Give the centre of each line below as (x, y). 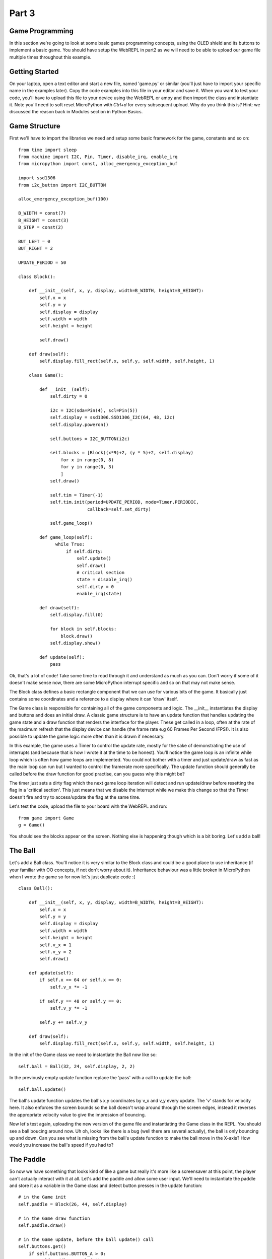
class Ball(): (36, 888)
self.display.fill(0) (77, 615)
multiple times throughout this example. (50, 57)
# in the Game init (42, 1197)
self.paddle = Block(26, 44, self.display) (73, 1204)
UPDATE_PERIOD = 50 (42, 262)
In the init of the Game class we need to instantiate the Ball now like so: (83, 1055)
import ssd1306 (37, 178)
